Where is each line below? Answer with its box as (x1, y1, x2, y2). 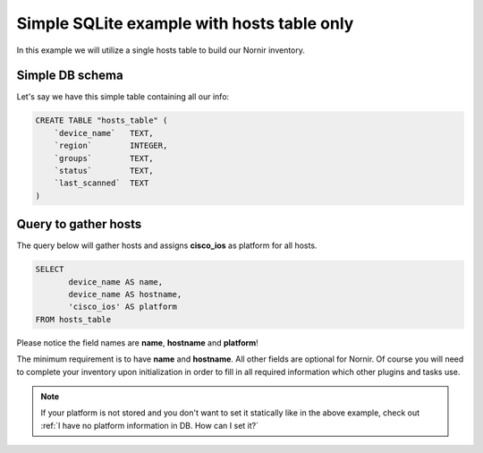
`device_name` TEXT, (54, 128, 154, 138)
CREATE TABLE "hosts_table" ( (35, 115, 168, 125)
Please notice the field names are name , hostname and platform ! (16, 337, 258, 348)
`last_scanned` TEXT (54, 178, 149, 188)
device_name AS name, (68, 277, 164, 286)
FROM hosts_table (35, 314, 112, 324)
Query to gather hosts (16, 217, 142, 232)
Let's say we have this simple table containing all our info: (16, 91, 230, 102)
